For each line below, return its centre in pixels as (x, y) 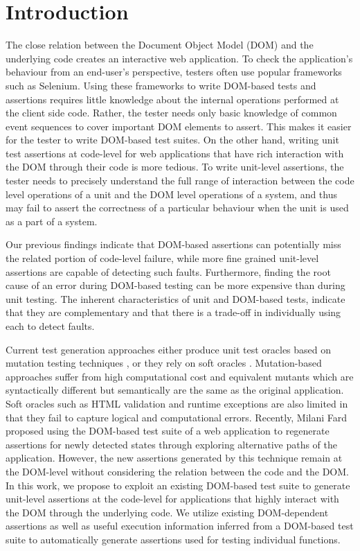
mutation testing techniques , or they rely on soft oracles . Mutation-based (164, 363)
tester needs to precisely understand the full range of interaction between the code (180, 181)
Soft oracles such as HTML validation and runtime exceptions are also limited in (177, 403)
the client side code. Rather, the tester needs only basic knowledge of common (171, 113)
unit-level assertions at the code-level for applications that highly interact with (172, 499)
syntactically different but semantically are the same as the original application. (175, 390)
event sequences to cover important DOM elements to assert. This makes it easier (179, 126)
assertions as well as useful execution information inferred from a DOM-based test (180, 526)
